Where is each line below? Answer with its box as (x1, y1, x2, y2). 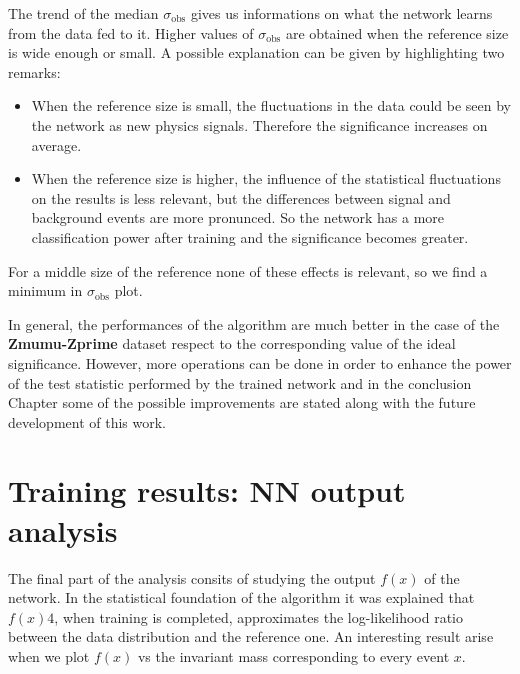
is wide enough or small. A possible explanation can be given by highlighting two (8, 42, 505, 63)
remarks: (8, 61, 61, 82)
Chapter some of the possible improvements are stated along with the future (8, 392, 476, 413)
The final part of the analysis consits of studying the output (8, 567, 376, 588)
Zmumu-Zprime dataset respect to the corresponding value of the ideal (8, 333, 456, 354)
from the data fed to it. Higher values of (8, 22, 254, 43)
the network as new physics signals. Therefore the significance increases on (31, 114, 488, 135)
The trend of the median (8, 3, 159, 23)
